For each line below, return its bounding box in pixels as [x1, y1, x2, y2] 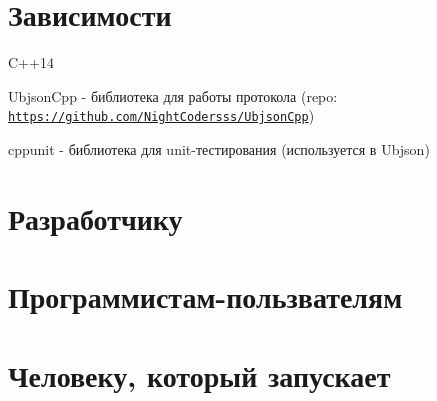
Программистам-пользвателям [8, 276, 403, 317]
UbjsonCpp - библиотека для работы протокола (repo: [8, 85, 338, 106]
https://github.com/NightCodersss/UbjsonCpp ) [8, 105, 315, 126]
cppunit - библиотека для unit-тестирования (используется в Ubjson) [8, 138, 430, 159]
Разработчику [8, 197, 183, 238]
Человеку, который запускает [8, 354, 391, 395]
